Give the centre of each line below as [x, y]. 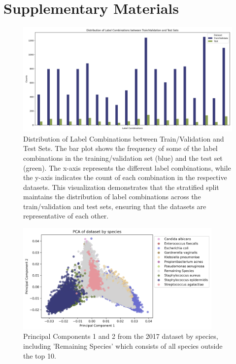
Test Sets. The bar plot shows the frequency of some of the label [120, 148]
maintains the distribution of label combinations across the [112, 197]
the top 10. [40, 355]
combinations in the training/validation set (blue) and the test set [123, 158]
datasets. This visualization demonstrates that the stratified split [121, 187]
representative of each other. [66, 216]
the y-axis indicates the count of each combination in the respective [125, 177]
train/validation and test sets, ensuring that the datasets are [115, 206]
